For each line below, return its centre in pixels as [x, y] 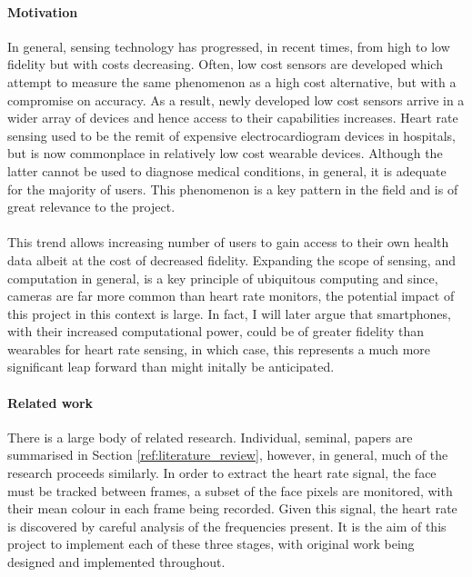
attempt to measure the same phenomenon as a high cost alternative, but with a [232, 81]
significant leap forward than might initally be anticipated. [171, 367]
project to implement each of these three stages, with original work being [211, 544]
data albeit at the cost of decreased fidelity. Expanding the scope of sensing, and [231, 259]
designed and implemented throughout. [116, 562]
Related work [50, 402]
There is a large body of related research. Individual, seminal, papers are [210, 437]
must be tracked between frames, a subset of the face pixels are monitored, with [230, 490]
